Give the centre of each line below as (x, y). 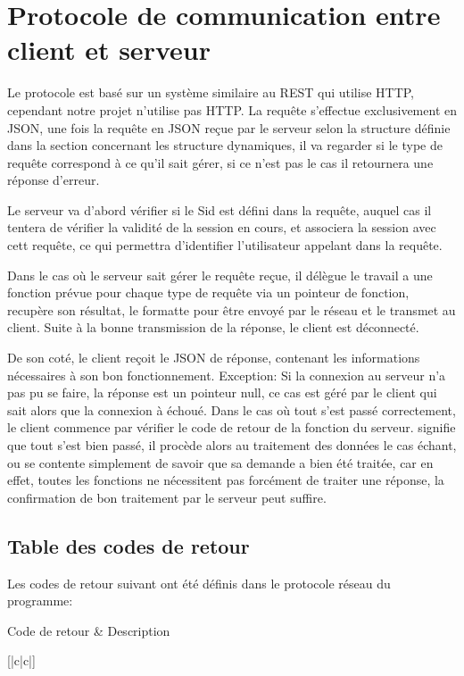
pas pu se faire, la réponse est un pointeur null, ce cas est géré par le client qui (222, 392)
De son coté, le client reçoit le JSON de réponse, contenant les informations (214, 358)
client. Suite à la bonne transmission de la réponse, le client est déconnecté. (213, 327)
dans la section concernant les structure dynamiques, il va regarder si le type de (225, 145)
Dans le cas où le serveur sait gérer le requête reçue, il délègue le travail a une (220, 275)
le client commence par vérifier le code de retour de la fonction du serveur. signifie (232, 427)
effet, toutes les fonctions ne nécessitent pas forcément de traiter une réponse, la (226, 480)
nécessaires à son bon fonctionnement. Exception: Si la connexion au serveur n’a (227, 375)
